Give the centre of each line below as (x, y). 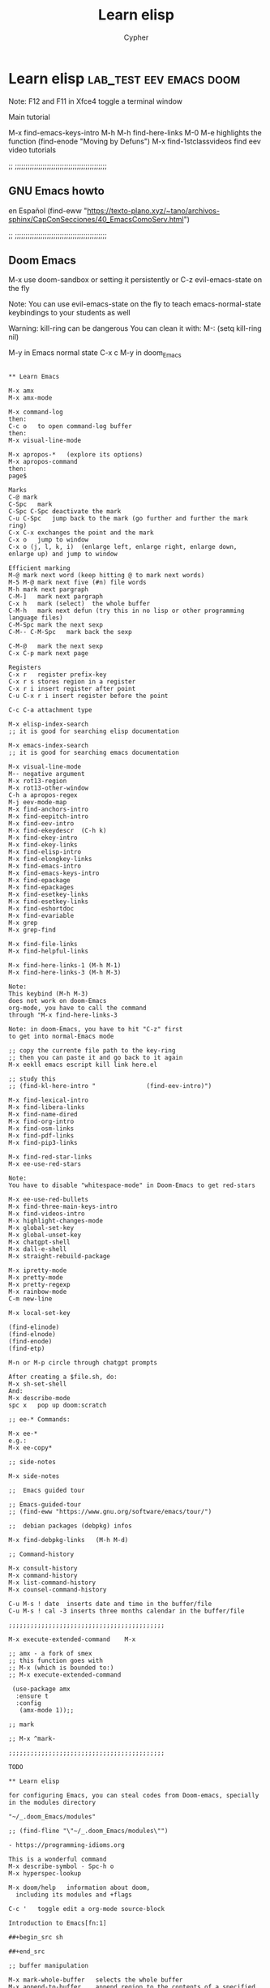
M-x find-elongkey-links (50, 859)
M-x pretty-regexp (39, 1285)
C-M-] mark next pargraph (56, 597)
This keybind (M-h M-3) (49, 994)
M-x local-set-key (39, 1313)
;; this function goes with (56, 1661)
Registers (25, 668)
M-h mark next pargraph (49, 589)
